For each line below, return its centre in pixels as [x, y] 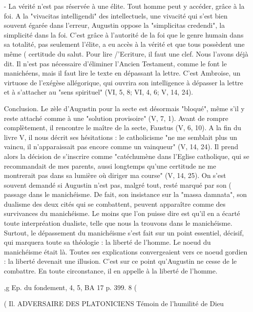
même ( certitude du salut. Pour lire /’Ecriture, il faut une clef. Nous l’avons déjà [126, 53]
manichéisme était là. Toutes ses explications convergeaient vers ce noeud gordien [126, 251]
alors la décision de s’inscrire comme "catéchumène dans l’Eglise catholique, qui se [127, 156]
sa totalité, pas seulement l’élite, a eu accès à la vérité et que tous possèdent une [124, 44]
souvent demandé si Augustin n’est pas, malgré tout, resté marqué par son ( [118, 185]
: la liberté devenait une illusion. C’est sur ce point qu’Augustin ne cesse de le [120, 261]
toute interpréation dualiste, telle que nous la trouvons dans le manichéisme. [118, 223]
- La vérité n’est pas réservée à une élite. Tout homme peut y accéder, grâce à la [124, 6]
